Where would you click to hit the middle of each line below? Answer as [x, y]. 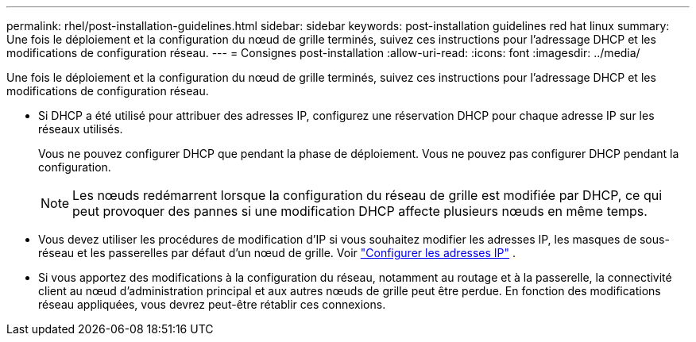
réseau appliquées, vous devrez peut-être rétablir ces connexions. [212, 304]
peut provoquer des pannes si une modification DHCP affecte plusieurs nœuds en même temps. [360, 211]
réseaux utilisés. [81, 129]
